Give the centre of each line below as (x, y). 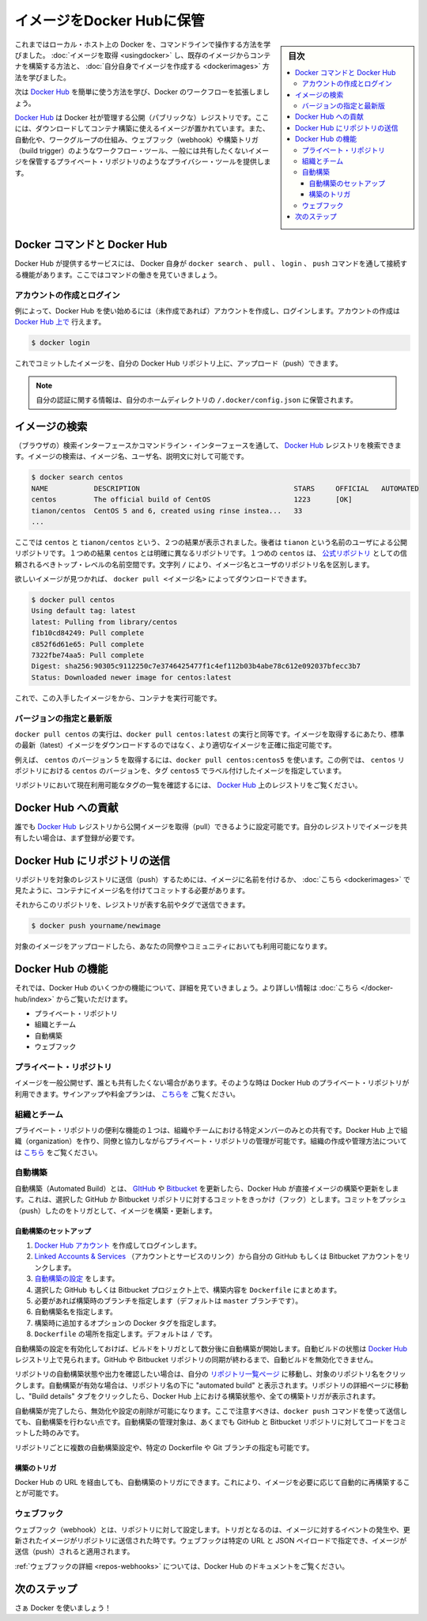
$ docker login (60, 343)
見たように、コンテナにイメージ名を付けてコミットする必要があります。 (132, 891)
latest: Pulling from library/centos (104, 622)
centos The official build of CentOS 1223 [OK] (192, 500)
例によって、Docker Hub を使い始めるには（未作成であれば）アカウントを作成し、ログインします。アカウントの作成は (208, 311)
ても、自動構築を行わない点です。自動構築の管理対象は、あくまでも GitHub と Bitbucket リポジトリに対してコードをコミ (211, 1422)
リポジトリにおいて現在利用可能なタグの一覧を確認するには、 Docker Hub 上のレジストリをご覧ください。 (188, 785)
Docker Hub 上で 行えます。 (60, 322)
